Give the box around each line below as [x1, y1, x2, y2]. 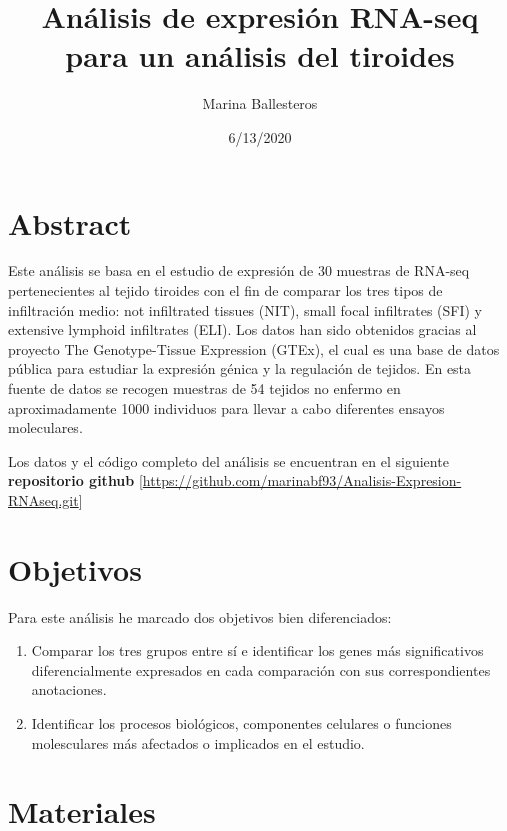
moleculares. [8, 417, 83, 438]
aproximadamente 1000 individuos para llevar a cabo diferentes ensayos [8, 397, 445, 418]
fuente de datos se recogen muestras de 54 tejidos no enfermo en [8, 378, 401, 398]
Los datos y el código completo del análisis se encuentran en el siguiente [8, 450, 449, 471]
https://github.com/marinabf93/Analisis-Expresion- [142, 470, 462, 491]
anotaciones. [31, 679, 107, 700]
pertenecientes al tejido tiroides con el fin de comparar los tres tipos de [8, 280, 443, 301]
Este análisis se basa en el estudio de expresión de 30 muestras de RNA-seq [8, 260, 470, 281]
